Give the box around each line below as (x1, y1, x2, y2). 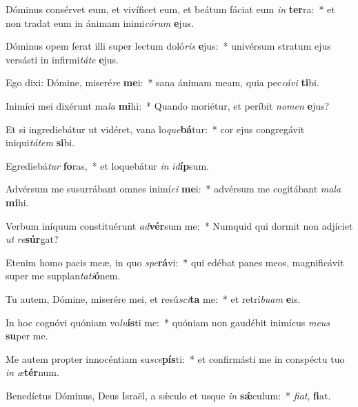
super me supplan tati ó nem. (6, 268, 121, 283)
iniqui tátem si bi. (6, 135, 75, 150)
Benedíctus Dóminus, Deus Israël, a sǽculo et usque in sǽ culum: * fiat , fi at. (6, 388, 331, 402)
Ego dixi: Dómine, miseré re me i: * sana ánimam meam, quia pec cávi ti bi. (6, 75, 319, 90)
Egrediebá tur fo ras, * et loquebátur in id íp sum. (6, 158, 209, 172)
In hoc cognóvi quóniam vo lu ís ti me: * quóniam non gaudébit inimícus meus (6, 315, 330, 329)
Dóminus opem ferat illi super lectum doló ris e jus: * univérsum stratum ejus (6, 39, 331, 53)
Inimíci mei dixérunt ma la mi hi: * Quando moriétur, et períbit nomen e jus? (6, 98, 330, 112)
